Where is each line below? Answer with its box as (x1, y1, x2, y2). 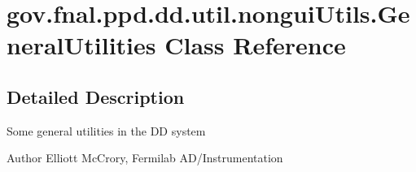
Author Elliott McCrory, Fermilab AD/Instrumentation (7, 149, 283, 166)
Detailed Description (7, 84, 185, 109)
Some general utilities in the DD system (7, 122, 206, 139)
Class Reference (164, 28, 346, 62)
